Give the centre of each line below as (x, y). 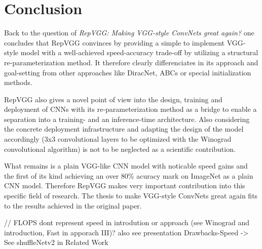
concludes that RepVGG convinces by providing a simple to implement (115, 42)
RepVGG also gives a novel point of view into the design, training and (113, 99)
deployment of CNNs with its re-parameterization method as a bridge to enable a (130, 109)
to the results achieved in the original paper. (73, 205)
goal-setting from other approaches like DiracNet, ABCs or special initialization (128, 72)
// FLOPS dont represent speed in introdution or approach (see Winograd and (127, 222)
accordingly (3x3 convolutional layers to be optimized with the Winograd (118, 139)
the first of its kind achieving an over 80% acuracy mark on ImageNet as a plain (129, 175)
